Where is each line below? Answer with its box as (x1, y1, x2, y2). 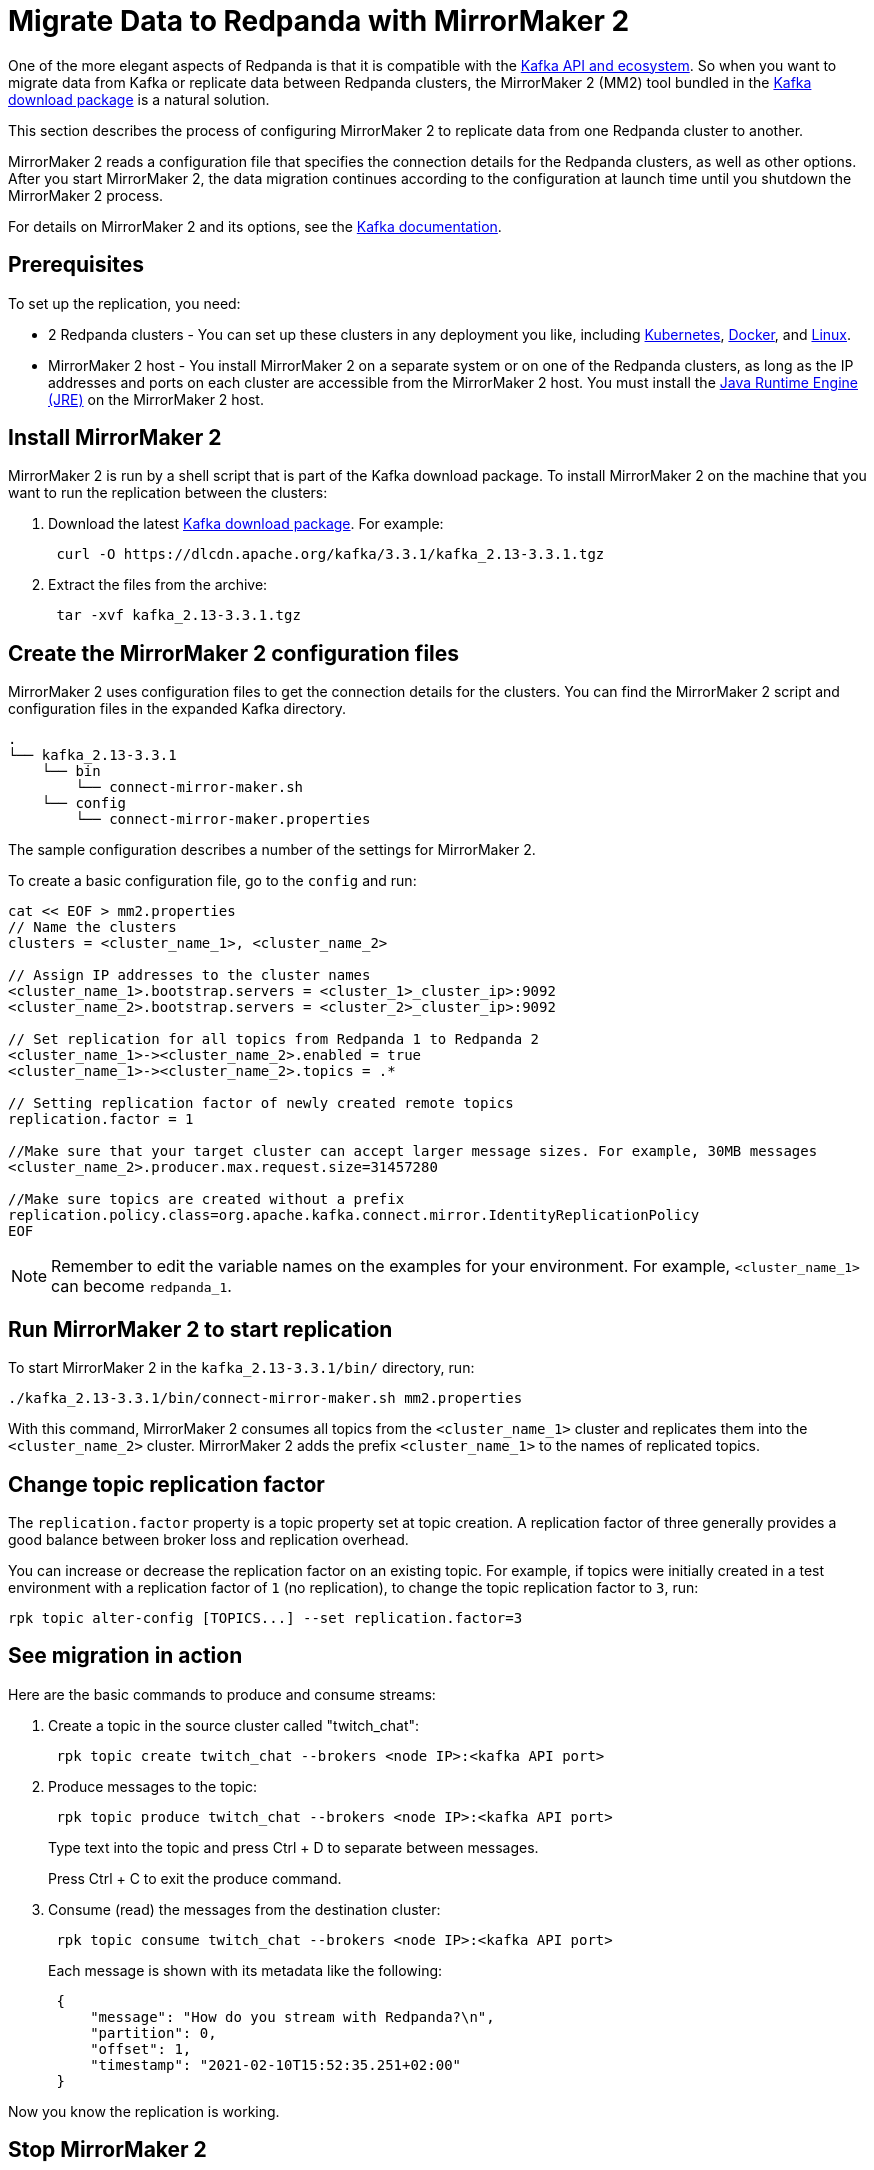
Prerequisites (8, 252, 144, 278)
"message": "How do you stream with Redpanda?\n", (90, 2008, 495, 2025)
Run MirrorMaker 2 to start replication (8, 1316, 393, 1342)
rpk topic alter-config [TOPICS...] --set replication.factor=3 (8, 1609, 523, 1626)
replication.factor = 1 (8, 1111, 194, 1128)
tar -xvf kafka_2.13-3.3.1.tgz (56, 607, 301, 624)
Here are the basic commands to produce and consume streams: (8, 1685, 436, 1703)
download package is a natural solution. (8, 90, 270, 108)
